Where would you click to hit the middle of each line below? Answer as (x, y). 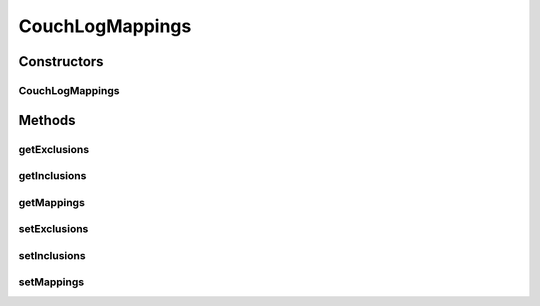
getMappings (51, 202)
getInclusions (52, 176)
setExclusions (53, 229)
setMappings (51, 282)
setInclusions (52, 255)
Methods (47, 120)
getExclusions (54, 149)
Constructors (61, 61)
